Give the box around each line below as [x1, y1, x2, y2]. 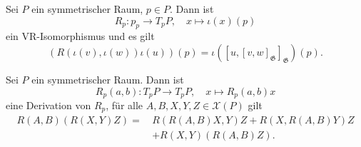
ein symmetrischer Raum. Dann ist [31, 71, 184, 86]
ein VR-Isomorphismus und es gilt [6, 29, 155, 44]
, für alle [106, 98, 143, 113]
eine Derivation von [6, 98, 91, 113]
